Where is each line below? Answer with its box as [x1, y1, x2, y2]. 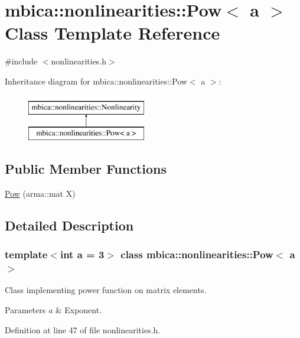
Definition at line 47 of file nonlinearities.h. [5, 323, 161, 336]
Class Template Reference [5, 21, 220, 45]
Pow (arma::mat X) [5, 187, 76, 199]
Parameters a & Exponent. [5, 303, 102, 316]
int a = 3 [60, 247, 105, 262]
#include [5, 55, 38, 67]
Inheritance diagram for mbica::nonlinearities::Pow [5, 74, 187, 87]
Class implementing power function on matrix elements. [5, 284, 207, 296]
